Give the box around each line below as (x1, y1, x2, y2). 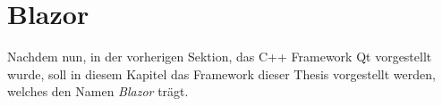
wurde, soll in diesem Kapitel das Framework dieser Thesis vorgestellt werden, (7, 64, 436, 83)
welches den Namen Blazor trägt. (7, 82, 189, 101)
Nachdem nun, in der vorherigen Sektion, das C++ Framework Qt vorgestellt (7, 47, 432, 66)
